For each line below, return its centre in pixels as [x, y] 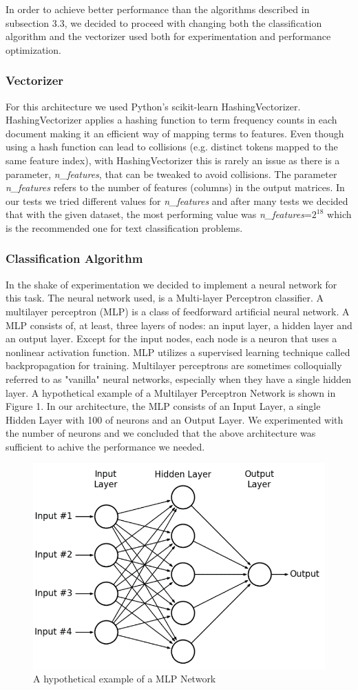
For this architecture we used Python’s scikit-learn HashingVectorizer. [153, 106]
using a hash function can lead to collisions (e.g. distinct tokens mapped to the [172, 147]
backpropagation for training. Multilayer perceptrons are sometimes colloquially [174, 365]
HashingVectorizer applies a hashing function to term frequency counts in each [171, 120]
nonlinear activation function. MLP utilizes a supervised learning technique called [178, 352]
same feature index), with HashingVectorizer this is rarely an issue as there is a [173, 160]
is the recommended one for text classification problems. [124, 227]
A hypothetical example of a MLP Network [125, 679]
